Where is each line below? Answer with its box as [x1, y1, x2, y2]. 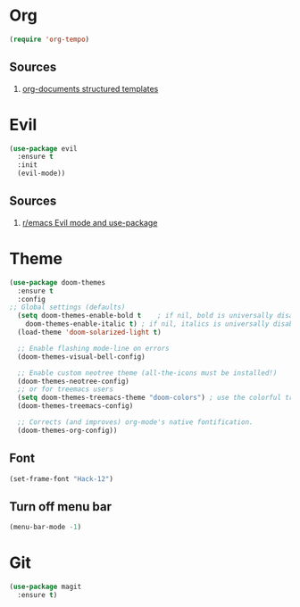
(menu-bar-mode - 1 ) [9, 523, 82, 532]
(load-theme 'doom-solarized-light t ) [17, 328, 162, 337]
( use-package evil [9, 144, 78, 153]
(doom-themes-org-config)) [17, 426, 118, 435]
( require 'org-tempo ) [9, 35, 90, 44]
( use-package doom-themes [9, 278, 105, 287]
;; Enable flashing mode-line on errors [17, 344, 170, 353]
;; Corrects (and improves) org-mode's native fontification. [17, 418, 254, 427]
